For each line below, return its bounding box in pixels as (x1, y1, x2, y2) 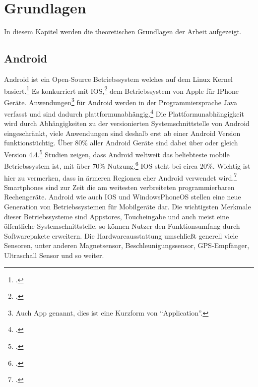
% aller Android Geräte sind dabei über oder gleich (82, 137, 238, 148)
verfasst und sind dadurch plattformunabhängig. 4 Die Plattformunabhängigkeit (4, 107, 244, 119)
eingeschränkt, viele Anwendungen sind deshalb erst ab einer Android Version (4, 128, 241, 138)
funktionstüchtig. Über (4, 137, 73, 148)
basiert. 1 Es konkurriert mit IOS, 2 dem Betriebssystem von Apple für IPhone (4, 84, 239, 96)
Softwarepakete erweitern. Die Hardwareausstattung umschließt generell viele (4, 230, 238, 241)
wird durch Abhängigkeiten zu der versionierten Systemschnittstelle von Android (4, 118, 250, 129)
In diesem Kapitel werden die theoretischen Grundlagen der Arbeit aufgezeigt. (4, 26, 242, 37)
